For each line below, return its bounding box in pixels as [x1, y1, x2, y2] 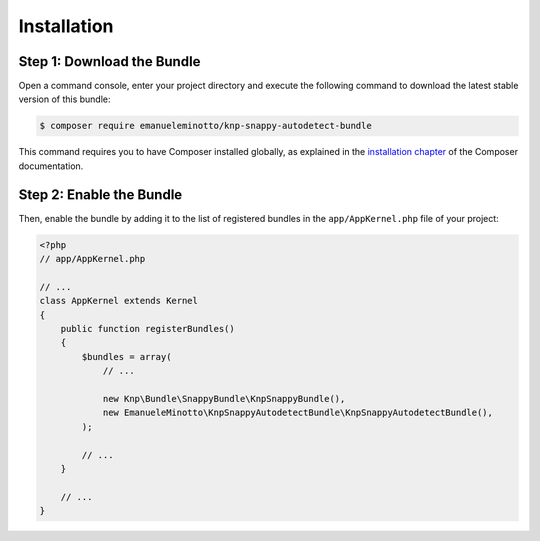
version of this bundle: [18, 93, 111, 105]
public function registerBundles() [60, 323, 235, 335]
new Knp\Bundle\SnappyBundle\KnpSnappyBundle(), [102, 393, 346, 404]
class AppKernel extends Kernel [39, 295, 199, 307]
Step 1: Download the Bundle [18, 53, 201, 70]
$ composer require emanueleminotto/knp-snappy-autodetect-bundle [39, 120, 372, 132]
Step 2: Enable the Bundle [18, 186, 183, 203]
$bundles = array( [81, 351, 172, 362]
